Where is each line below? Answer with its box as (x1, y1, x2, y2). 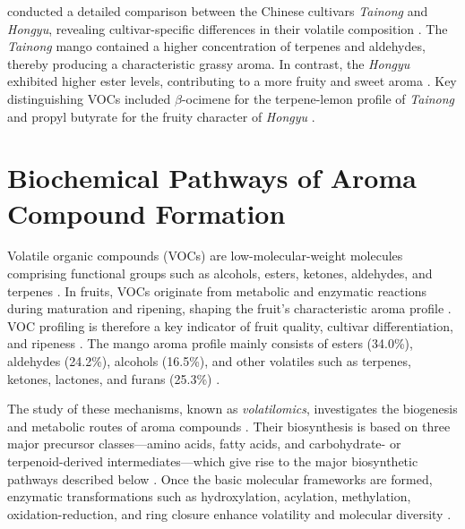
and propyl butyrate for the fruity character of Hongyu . (7, 107, 315, 125)
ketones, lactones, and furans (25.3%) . (7, 369, 220, 388)
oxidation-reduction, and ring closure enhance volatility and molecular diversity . (7, 504, 452, 523)
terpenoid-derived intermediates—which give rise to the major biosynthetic (7, 452, 418, 470)
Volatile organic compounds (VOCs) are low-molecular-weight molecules (7, 246, 403, 265)
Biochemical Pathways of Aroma (7, 159, 417, 196)
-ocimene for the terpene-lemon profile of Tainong (181, 89, 455, 107)
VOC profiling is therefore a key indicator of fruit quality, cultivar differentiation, (7, 316, 453, 335)
